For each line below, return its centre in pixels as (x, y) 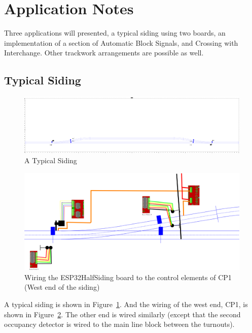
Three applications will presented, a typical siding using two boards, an (115, 33)
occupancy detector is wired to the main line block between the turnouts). (119, 324)
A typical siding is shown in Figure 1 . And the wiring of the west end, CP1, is (126, 304)
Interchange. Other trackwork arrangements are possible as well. (104, 53)
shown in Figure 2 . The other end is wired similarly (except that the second (122, 314)
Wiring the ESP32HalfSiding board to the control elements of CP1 (128, 277)
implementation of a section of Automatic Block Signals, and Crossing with (121, 42)
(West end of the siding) (62, 287)
